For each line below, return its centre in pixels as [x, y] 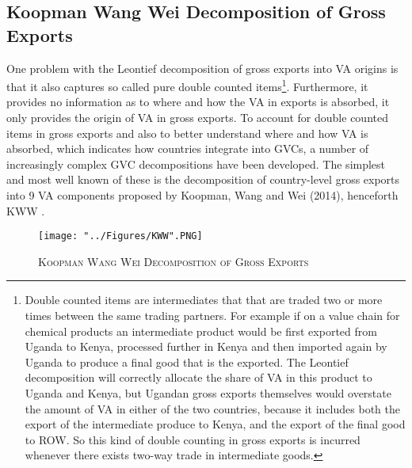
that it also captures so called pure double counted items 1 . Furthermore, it [187, 85]
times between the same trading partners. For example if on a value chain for [212, 316]
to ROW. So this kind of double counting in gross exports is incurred [193, 439]
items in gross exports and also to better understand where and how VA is [187, 133]
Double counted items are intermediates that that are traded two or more [204, 300]
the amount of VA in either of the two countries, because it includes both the [212, 408]
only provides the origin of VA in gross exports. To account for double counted [197, 118]
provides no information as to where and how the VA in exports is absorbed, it [198, 102]
